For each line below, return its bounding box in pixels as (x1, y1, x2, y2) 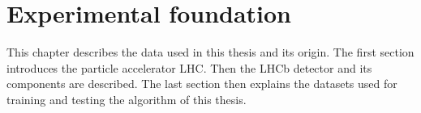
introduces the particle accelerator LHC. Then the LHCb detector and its (6, 59, 372, 76)
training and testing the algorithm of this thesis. (6, 90, 247, 107)
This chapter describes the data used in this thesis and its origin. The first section (6, 44, 415, 61)
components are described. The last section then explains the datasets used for (6, 75, 397, 92)
